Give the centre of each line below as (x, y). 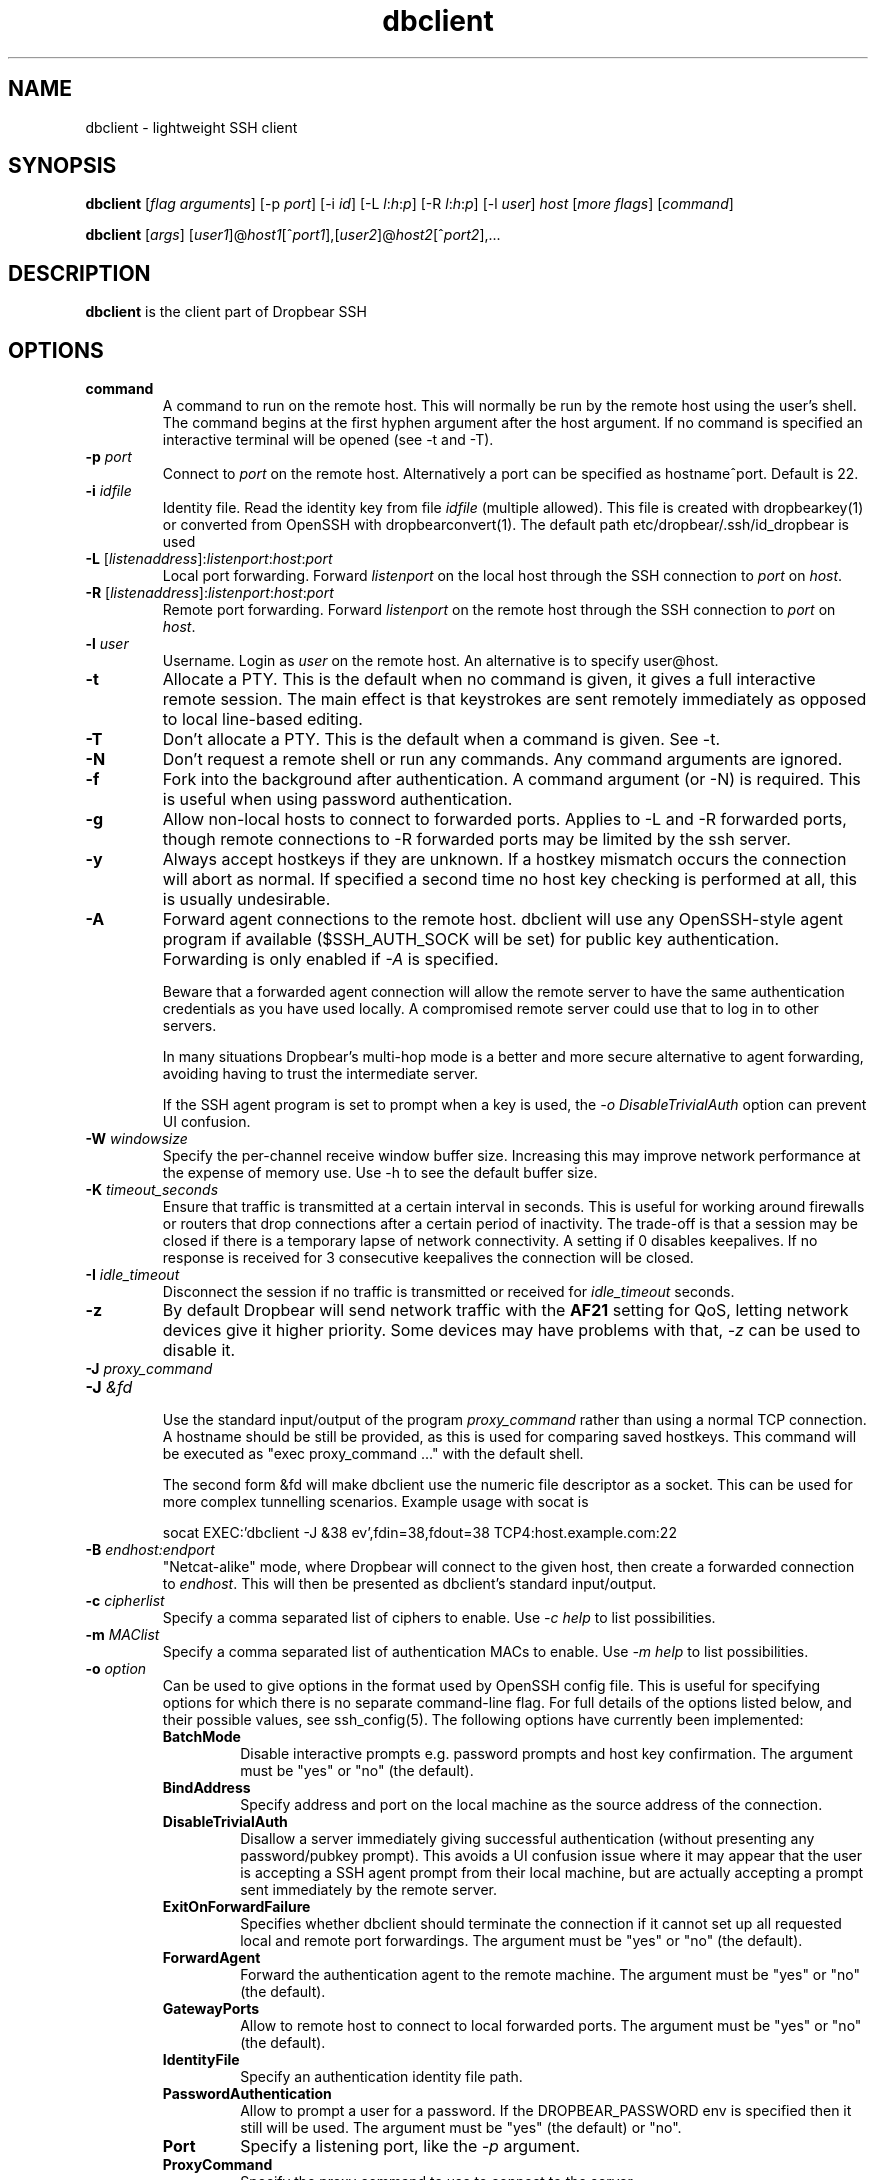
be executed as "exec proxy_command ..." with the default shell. (373, 1454)
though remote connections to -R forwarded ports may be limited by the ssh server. (476, 839)
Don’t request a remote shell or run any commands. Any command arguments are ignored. (502, 759)
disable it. (199, 1350)
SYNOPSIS (62, 166)
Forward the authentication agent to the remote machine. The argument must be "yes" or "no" (550, 1975)
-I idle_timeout (132, 1275)
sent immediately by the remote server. (368, 1890)
